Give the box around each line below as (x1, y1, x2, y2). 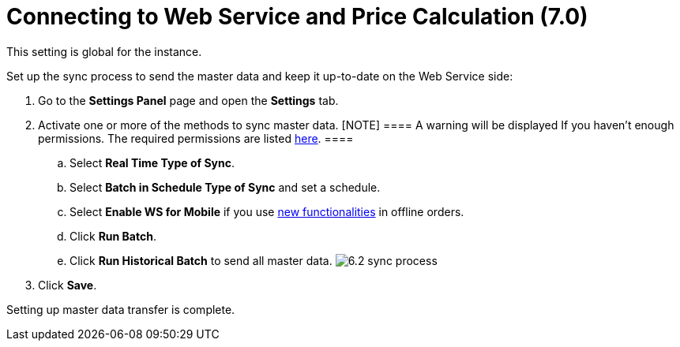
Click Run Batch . (70, 229, 156, 243)
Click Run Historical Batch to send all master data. (70, 253, 332, 267)
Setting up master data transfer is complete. (6, 302, 235, 316)
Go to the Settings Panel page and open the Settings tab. (38, 93, 339, 107)
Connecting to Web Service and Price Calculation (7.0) (6, 3, 588, 30)
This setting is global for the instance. (6, 44, 202, 58)
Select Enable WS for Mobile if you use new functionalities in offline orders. (70, 204, 464, 218)
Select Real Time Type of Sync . (70, 155, 235, 170)
